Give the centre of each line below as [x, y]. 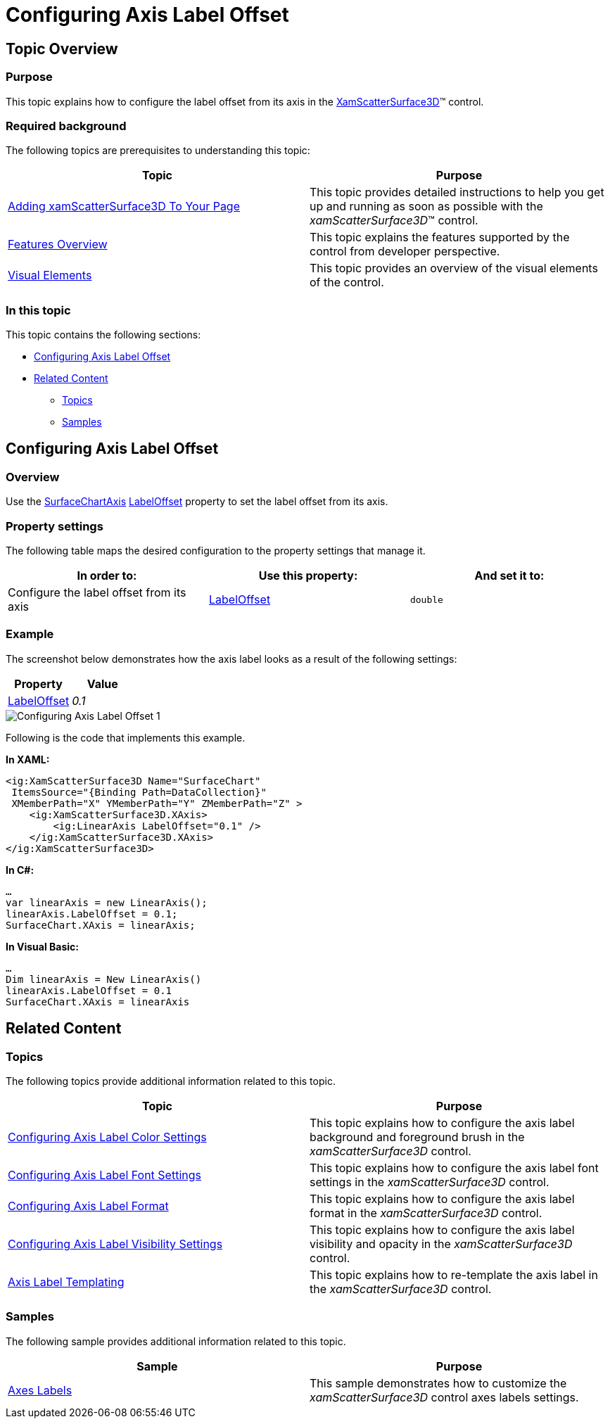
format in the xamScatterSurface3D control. [426, 1213]
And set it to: [509, 576]
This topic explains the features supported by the [440, 237]
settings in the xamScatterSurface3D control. [430, 1182]
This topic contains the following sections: [103, 335]
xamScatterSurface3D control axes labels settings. [444, 1397]
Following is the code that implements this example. [126, 737]
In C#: [20, 870]
